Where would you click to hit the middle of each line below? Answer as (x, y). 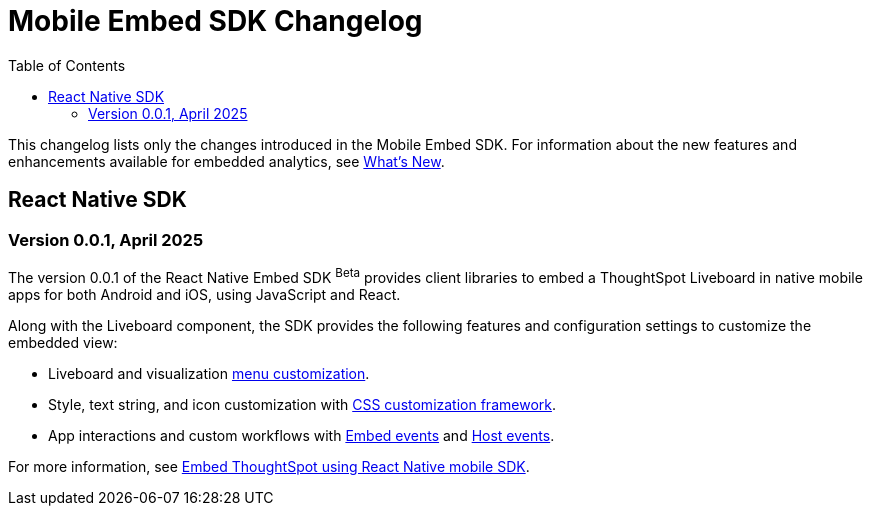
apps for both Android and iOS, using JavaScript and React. (204, 294)
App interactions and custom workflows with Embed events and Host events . (301, 435)
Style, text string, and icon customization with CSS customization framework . (302, 404)
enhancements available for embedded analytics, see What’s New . (226, 161)
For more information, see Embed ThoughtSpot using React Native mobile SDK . (269, 466)
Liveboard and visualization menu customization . (209, 373)
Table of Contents (67, 65)
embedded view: (63, 342)
